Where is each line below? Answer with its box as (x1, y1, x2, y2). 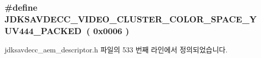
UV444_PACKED (5, 24, 82, 37)
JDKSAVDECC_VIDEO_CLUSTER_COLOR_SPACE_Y (5, 12, 257, 25)
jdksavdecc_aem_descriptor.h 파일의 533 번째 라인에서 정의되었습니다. (5, 44, 228, 55)
